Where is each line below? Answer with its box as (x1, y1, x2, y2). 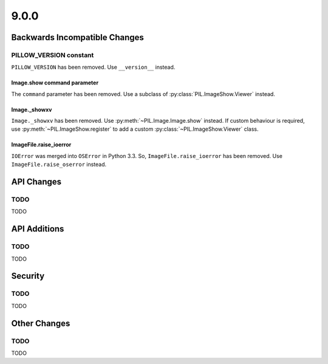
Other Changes (11, 318, 70, 328)
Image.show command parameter (11, 79, 99, 86)
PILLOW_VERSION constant (11, 50, 94, 59)
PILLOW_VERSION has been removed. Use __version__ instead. (11, 64, 176, 71)
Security (11, 271, 45, 281)
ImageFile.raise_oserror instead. (11, 161, 107, 168)
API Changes (11, 177, 62, 187)
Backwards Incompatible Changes (11, 32, 144, 43)
